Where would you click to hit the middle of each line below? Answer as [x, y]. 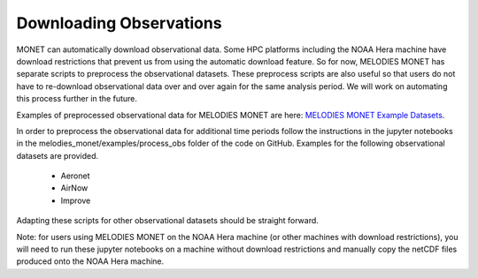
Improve [76, 200]
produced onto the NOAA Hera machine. [90, 261]
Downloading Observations [119, 23]
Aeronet [75, 176]
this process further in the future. [77, 99]
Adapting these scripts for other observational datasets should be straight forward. [167, 221]
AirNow [74, 188]
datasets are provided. [58, 155]
